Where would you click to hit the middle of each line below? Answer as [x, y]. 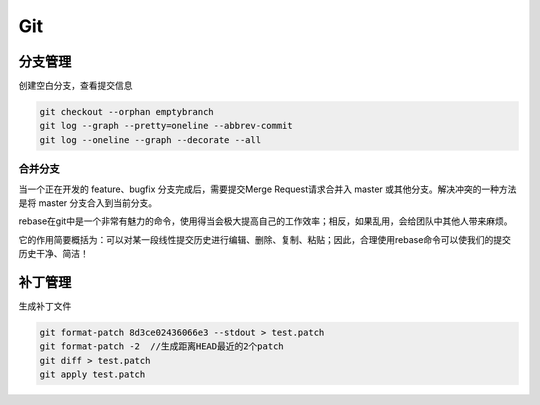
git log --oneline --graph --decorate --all [150, 139]
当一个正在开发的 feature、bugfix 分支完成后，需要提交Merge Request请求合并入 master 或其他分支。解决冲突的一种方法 [267, 189]
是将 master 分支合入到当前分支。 [88, 202]
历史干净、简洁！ [53, 254]
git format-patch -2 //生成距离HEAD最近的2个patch [161, 346]
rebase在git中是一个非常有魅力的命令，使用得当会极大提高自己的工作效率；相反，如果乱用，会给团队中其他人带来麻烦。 [265, 221]
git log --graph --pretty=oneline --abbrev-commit [166, 126]
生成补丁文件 [45, 306]
